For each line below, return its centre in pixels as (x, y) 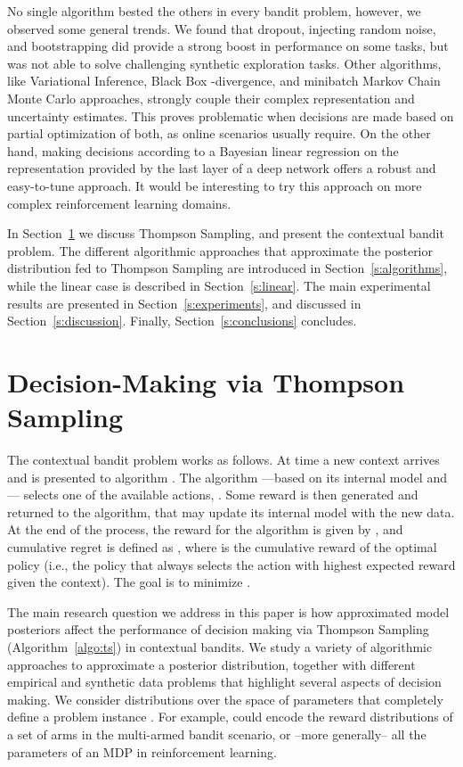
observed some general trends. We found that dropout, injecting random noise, (222, 28)
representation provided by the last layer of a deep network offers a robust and (222, 168)
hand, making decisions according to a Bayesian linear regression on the (203, 150)
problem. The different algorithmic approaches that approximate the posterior (220, 250)
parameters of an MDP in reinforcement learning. (142, 751)
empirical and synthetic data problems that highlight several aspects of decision (224, 682)
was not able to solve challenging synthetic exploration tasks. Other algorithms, (224, 63)
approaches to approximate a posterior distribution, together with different (211, 664)
